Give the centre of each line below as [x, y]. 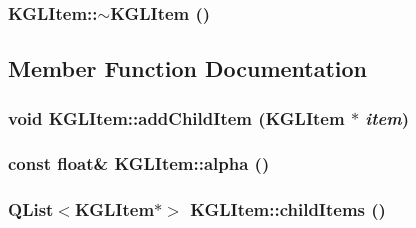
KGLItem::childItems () [288, 209]
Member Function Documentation [188, 68]
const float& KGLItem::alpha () [139, 163]
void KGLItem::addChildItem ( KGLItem [176, 117]
